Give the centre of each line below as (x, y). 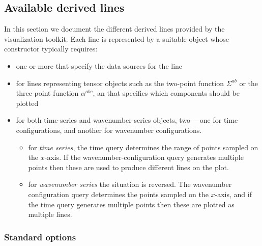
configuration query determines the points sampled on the (118, 194)
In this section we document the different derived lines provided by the (114, 29)
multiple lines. (50, 214)
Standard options (40, 237)
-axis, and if (233, 194)
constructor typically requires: (51, 49)
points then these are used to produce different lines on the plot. (128, 167)
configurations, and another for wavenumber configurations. (109, 130)
